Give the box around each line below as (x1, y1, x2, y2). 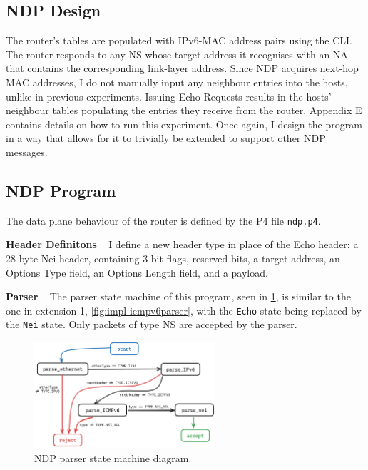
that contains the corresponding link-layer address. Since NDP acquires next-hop (6, 61, 359, 76)
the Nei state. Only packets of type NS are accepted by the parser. (6, 317, 297, 332)
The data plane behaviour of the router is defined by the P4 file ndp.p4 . (6, 213, 321, 228)
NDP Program (6, 179, 116, 201)
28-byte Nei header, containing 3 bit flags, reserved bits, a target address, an (6, 251, 340, 265)
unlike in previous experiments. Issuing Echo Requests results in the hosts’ (6, 88, 332, 103)
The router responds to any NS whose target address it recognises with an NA (6, 46, 348, 61)
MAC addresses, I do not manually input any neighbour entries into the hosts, (6, 74, 348, 89)
